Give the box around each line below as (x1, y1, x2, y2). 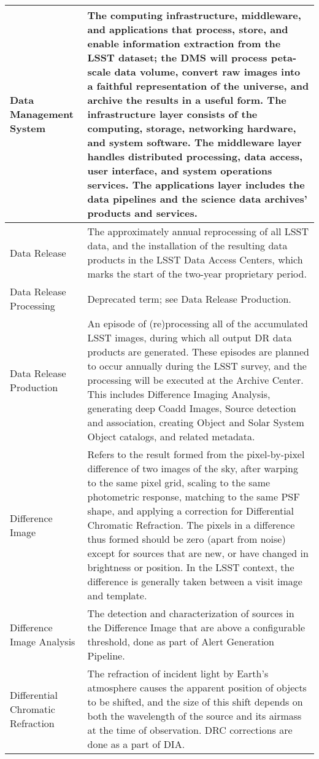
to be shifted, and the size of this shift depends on (87, 695, 303, 709)
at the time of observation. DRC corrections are (87, 723, 293, 737)
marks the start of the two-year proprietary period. (87, 267, 307, 281)
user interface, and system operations (87, 163, 272, 177)
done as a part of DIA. (87, 737, 185, 751)
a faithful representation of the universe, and (87, 79, 309, 93)
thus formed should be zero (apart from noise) (87, 532, 286, 546)
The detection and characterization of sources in (87, 606, 294, 620)
